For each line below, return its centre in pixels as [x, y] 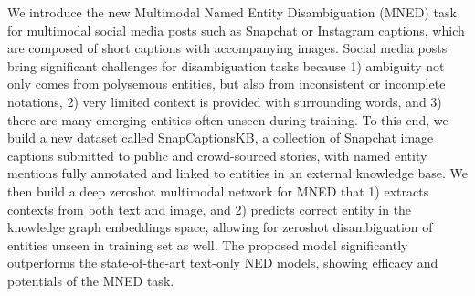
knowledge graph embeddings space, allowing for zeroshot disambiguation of [220, 227]
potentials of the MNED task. [91, 280]
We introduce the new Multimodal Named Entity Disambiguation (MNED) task [232, 12]
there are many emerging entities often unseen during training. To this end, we [228, 119]
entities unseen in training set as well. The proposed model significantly [208, 244]
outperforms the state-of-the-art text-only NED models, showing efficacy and [223, 263]
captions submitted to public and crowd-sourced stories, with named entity [217, 155]
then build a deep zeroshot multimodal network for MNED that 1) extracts [218, 190]
